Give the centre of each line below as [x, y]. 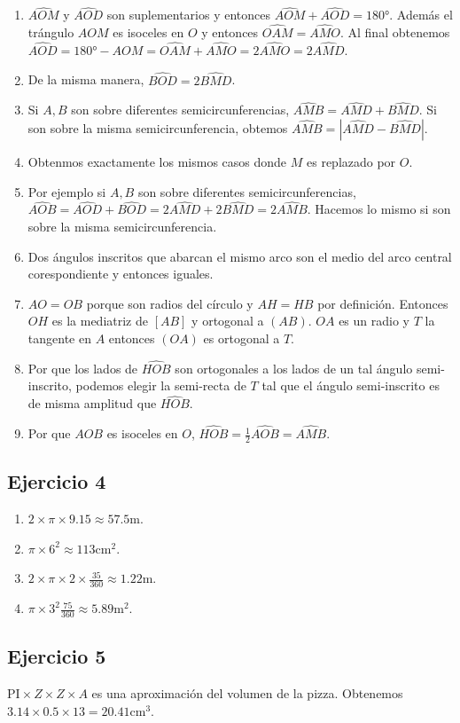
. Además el [421, 15]
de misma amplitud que [92, 403]
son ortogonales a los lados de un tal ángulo [294, 368]
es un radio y [374, 321]
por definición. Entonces [383, 303]
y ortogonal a [228, 321]
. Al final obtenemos [395, 32]
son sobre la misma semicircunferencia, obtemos [158, 128]
